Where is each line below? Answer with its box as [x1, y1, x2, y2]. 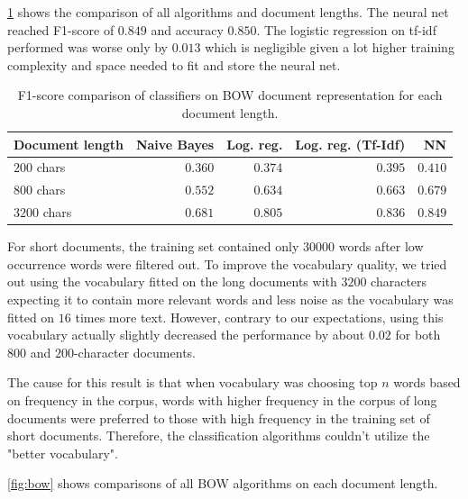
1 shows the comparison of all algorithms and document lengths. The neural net [7, 3, 449, 21]
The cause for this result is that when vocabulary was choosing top [7, 373, 378, 392]
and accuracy [151, 20, 224, 39]
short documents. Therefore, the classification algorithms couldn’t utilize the [7, 426, 430, 445]
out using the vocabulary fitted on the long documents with [7, 272, 337, 291]
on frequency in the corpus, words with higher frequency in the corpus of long [7, 390, 437, 409]
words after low [338, 237, 424, 256]
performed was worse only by [7, 38, 168, 57]
